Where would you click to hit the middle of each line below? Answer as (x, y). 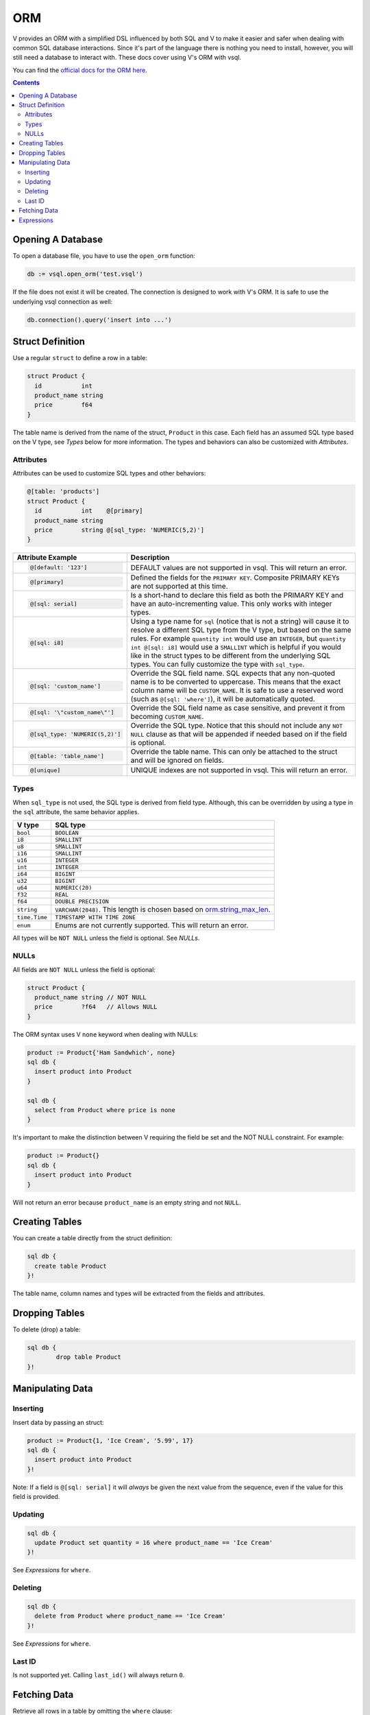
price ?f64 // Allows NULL (96, 1007)
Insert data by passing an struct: (58, 1422)
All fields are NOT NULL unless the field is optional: (84, 969)
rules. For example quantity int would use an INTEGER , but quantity (238, 639)
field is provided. (36, 1497)
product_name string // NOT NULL (90, 997)
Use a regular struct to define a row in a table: (80, 358)
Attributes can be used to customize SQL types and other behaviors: (109, 473)
